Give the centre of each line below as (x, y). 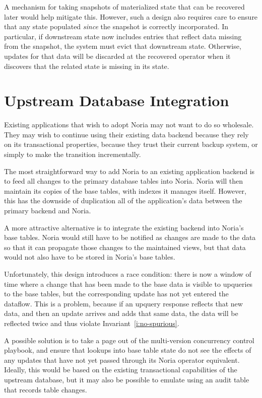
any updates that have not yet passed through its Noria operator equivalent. (122, 360)
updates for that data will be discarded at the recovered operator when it (117, 56)
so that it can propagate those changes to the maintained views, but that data (125, 247)
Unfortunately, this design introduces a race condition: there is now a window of (128, 274)
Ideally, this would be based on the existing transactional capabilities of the (121, 370)
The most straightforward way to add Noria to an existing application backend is (129, 171)
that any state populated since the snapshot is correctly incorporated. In (116, 26)
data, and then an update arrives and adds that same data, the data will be (121, 313)
